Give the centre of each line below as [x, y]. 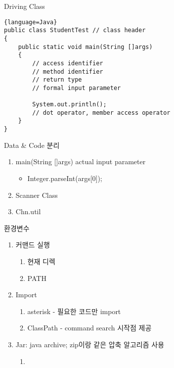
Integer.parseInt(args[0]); [65, 178]
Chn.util [28, 211]
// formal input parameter [77, 88]
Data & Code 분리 [32, 145]
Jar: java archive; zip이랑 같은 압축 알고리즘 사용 [90, 344]
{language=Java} [31, 22]
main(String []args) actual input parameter [81, 161]
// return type [57, 80]
